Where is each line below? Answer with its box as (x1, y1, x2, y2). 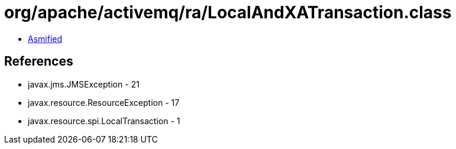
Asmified (28, 33, 63, 44)
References (4, 54, 73, 69)
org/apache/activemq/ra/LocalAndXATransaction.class (4, 2, 452, 22)
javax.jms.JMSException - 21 (28, 79, 140, 89)
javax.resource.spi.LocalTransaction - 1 (28, 115, 180, 126)
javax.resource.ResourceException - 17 (28, 97, 180, 108)
